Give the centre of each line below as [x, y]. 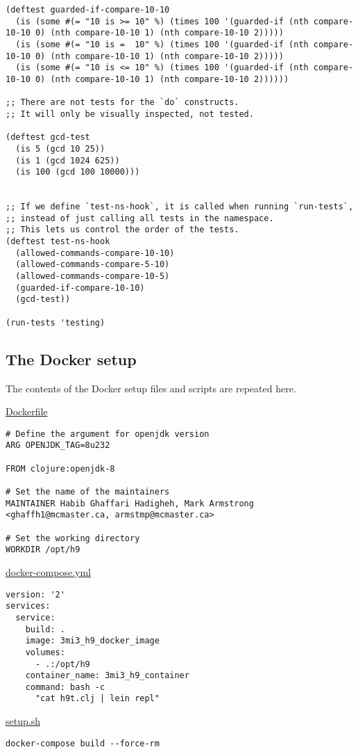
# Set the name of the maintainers [88, 492]
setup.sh [23, 721]
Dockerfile [27, 411]
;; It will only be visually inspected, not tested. [130, 114]
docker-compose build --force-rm [83, 743]
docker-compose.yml [48, 571]
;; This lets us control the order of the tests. [122, 230]
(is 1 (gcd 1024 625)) [68, 160]
